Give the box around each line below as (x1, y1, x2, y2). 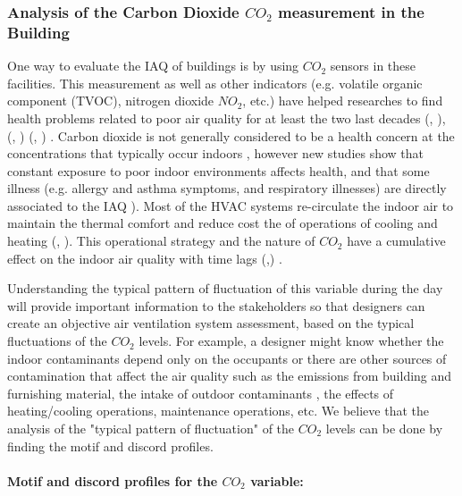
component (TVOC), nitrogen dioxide (7, 91, 214, 110)
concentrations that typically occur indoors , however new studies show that (7, 144, 424, 163)
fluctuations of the (7, 332, 107, 350)
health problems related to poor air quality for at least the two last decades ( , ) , (7, 108, 446, 127)
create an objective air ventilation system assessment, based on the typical (7, 314, 415, 332)
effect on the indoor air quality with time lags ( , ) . (7, 248, 282, 267)
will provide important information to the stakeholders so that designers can (7, 296, 425, 315)
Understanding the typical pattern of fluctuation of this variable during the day (7, 279, 443, 298)
